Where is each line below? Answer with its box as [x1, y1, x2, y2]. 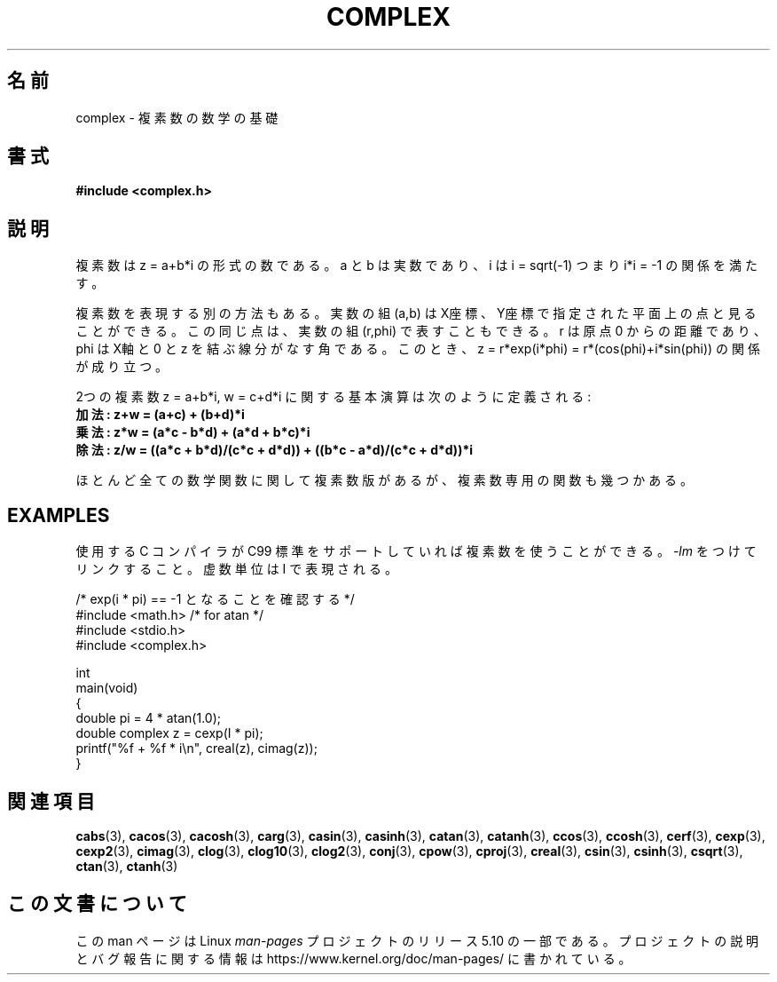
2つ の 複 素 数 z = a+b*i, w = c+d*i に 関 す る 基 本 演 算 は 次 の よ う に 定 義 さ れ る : [75, 389, 592, 405]
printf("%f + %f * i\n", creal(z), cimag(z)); [75, 740, 318, 756]
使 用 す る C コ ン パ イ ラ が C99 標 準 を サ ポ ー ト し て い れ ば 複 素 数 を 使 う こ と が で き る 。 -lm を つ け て [75, 543, 757, 559]
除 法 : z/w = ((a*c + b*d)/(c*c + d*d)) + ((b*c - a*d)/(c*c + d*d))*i [75, 442, 474, 458]
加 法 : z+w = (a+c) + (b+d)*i [75, 407, 245, 423]
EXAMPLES [7, 503, 110, 527]
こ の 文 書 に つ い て [7, 892, 187, 915]
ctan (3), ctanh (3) [75, 858, 178, 874]
